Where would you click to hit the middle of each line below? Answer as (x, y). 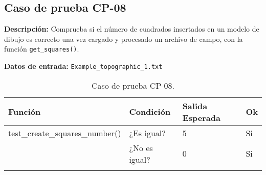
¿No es (141, 147)
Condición (150, 112)
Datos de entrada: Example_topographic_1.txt (83, 66)
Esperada (201, 117)
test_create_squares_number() (65, 133)
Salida (195, 106)
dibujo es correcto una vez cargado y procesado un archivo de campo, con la (124, 39)
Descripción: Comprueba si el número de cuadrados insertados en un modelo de (132, 29)
